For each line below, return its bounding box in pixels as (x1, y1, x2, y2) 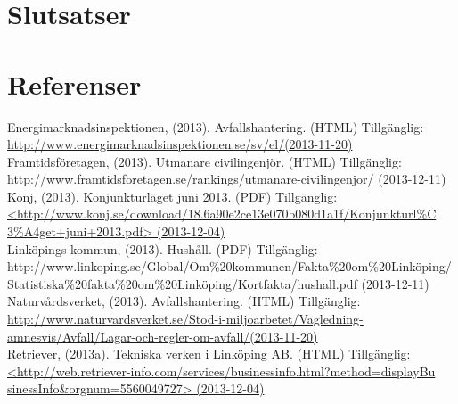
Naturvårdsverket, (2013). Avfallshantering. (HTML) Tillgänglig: (7, 292, 361, 310)
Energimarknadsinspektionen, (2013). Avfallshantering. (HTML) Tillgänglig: (7, 117, 424, 136)
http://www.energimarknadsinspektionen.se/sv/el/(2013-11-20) (7, 135, 353, 153)
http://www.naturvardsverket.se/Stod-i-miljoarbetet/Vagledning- (7, 309, 364, 328)
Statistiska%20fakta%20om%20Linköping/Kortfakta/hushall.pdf (7, 274, 357, 293)
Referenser (7, 65, 142, 102)
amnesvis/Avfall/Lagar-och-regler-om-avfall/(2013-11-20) (7, 326, 318, 345)
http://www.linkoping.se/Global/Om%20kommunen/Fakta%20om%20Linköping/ (7, 257, 452, 276)
